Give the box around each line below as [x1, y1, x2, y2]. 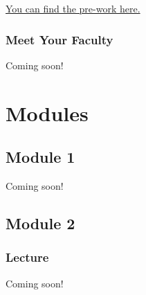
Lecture [6, 249, 49, 266]
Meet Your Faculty [6, 30, 113, 48]
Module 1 [6, 146, 75, 168]
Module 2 [6, 212, 75, 233]
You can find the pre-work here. [6, 1, 140, 15]
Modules [6, 98, 89, 127]
